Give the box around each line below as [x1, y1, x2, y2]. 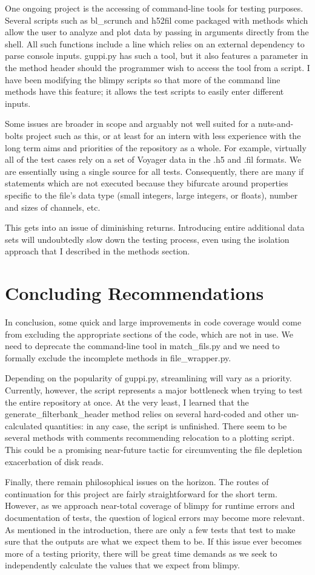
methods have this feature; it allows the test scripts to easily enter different [5, 85, 284, 98]
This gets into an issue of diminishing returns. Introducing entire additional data [5, 221, 305, 234]
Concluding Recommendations [5, 281, 264, 305]
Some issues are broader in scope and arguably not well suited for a [5, 117, 256, 130]
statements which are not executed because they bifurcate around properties [5, 177, 288, 189]
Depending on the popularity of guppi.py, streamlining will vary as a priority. [5, 372, 292, 384]
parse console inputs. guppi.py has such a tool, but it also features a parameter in [5, 49, 308, 62]
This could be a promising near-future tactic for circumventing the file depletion [5, 443, 302, 455]
